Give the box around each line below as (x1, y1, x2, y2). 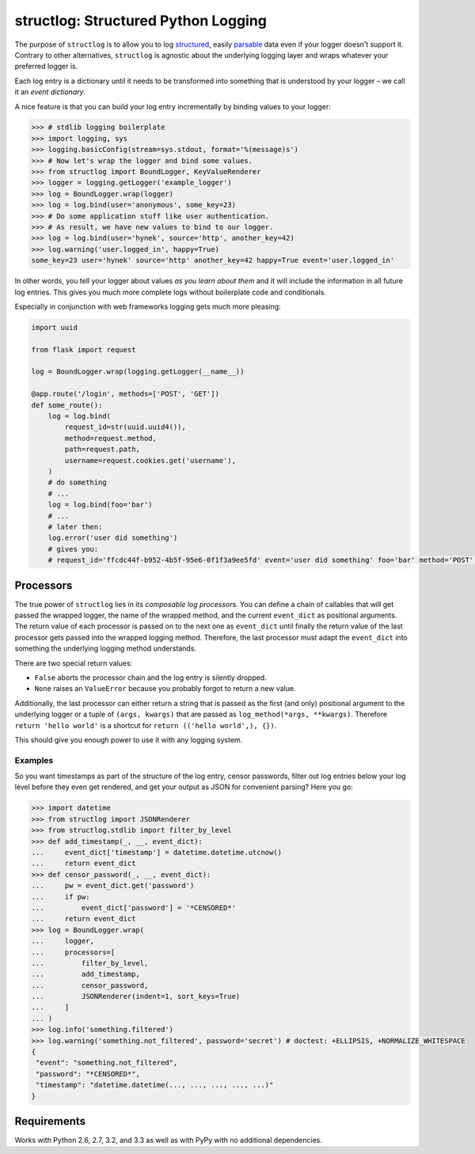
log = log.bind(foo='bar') (47, 500, 154, 510)
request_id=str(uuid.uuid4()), (64, 423, 186, 431)
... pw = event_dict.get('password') (31, 881, 195, 890)
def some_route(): (31, 400, 103, 409)
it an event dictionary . (14, 87, 86, 97)
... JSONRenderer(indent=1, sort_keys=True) (31, 992, 241, 1001)
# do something (47, 478, 107, 487)
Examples (14, 754, 54, 765)
